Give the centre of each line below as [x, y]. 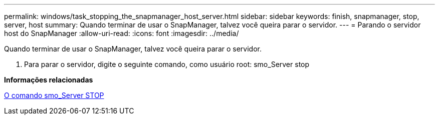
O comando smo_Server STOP [54, 95]
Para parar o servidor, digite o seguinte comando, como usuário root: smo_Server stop [167, 64]
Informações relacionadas [49, 80]
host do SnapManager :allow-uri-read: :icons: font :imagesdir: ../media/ [122, 33]
